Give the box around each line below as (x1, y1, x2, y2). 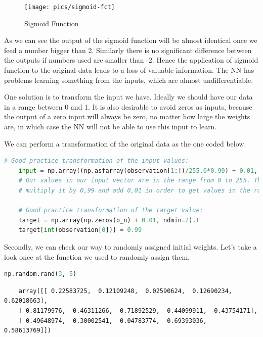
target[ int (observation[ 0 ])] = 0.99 (18, 226, 142, 234)
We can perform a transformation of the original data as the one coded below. (4, 138, 246, 149)
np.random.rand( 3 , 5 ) (4, 270, 77, 278)
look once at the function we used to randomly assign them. (4, 251, 190, 262)
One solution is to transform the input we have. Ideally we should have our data (4, 91, 253, 102)
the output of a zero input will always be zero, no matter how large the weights (4, 111, 250, 122)
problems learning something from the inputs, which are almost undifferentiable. (4, 74, 253, 85)
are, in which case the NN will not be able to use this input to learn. (4, 121, 217, 131)
